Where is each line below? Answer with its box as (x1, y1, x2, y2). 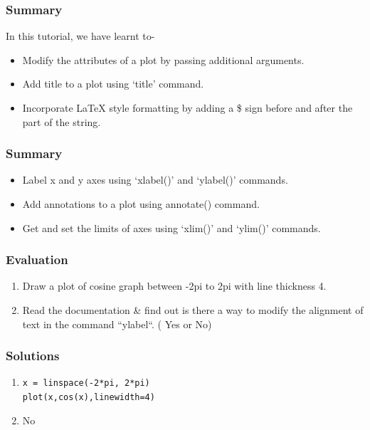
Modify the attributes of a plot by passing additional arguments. (22, 52, 305, 67)
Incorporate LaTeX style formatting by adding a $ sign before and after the (22, 100, 353, 115)
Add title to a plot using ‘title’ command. (22, 76, 204, 91)
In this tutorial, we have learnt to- (6, 28, 155, 43)
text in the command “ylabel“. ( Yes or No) (22, 316, 212, 331)
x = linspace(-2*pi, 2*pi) (22, 378, 150, 389)
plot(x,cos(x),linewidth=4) (22, 392, 155, 403)
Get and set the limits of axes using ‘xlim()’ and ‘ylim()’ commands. (22, 220, 321, 235)
